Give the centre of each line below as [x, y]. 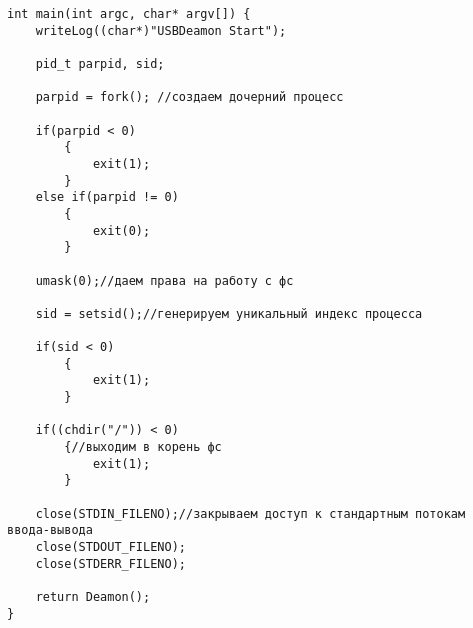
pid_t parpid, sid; [100, 63]
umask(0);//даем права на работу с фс [164, 280]
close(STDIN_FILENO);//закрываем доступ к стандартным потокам [250, 513]
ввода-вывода [50, 530]
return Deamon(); [93, 596]
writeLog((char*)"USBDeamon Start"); [161, 30]
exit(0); [121, 230]
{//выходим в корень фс [143, 447]
